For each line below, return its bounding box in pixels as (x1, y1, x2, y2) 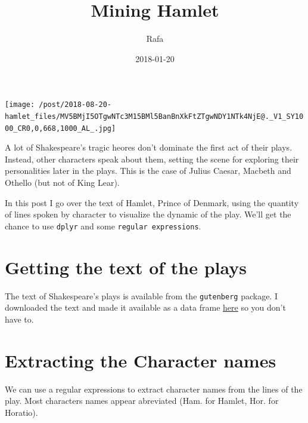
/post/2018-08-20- (39, 100, 111, 109)
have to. (5, 312, 34, 325)
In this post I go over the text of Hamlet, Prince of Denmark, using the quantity (5, 196, 299, 209)
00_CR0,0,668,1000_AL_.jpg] (5, 124, 116, 133)
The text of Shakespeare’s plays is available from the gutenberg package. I (5, 289, 278, 302)
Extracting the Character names (5, 348, 276, 372)
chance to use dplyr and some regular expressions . (5, 219, 201, 232)
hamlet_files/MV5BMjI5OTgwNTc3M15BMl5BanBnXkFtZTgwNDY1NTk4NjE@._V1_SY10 (5, 112, 304, 121)
